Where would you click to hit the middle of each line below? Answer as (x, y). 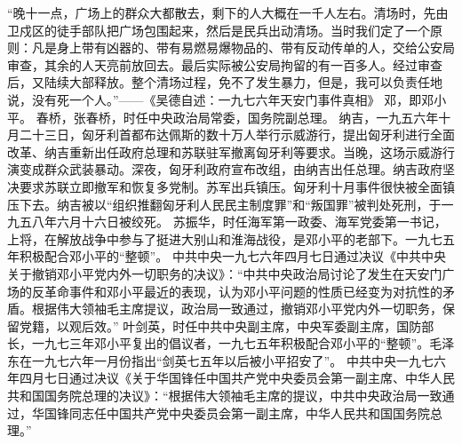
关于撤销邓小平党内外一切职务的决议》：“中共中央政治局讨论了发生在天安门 (225, 273)
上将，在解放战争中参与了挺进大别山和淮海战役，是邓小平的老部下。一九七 (225, 238)
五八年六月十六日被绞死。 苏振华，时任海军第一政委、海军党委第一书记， (233, 222)
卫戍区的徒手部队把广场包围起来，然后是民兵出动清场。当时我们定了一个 (219, 30)
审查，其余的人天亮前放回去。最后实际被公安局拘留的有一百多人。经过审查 (225, 64)
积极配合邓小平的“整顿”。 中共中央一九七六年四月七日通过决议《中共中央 (232, 256)
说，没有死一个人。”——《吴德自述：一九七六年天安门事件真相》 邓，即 (215, 99)
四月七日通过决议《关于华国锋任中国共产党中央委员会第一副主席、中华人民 (237, 378)
